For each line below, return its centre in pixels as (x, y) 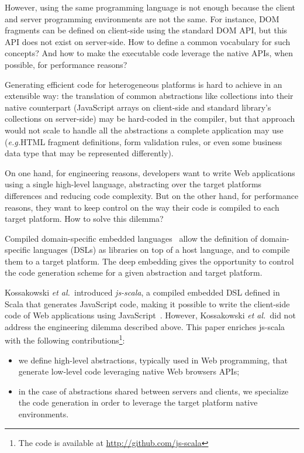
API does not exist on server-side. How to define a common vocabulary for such (148, 41)
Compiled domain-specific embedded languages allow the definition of (131, 238)
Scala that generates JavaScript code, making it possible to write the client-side (147, 303)
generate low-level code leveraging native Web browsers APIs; (129, 371)
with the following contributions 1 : (65, 339)
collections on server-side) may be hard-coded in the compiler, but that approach (150, 119)
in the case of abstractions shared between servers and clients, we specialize (153, 391)
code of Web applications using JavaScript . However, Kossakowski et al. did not (150, 315)
